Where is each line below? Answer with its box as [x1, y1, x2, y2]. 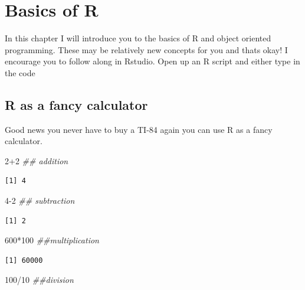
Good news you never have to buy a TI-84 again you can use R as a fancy [5, 123, 273, 135]
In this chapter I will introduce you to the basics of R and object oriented [5, 32, 271, 44]
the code [5, 66, 35, 79]
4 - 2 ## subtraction [5, 194, 75, 207]
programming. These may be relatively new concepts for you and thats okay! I [5, 43, 288, 56]
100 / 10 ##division [5, 273, 74, 286]
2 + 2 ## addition [5, 154, 68, 167]
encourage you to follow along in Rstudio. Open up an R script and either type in [5, 55, 300, 67]
